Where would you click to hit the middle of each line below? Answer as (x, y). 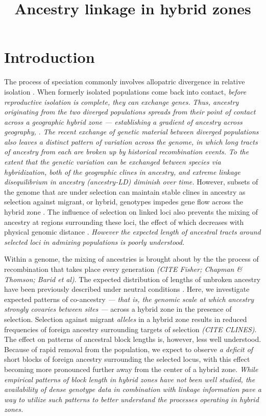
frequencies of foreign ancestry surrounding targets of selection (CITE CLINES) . (130, 329)
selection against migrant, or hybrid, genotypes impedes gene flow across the (124, 202)
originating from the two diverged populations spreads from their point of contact (130, 112)
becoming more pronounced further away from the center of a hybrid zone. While (131, 369)
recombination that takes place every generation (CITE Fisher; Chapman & (123, 269)
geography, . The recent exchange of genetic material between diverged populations (131, 132)
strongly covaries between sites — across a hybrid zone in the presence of (118, 309)
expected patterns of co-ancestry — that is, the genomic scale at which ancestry (129, 299)
